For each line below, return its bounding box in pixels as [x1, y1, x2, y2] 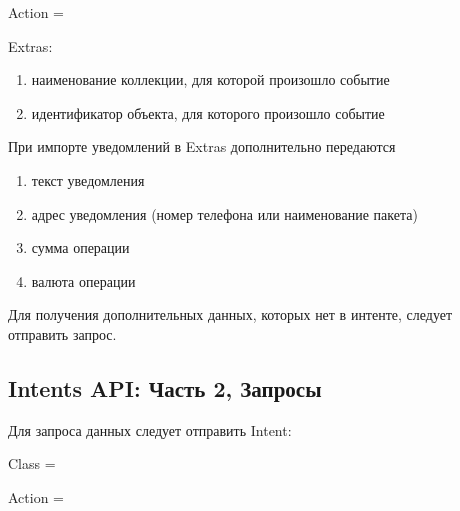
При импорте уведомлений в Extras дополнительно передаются [8, 136, 396, 157]
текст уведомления [31, 169, 145, 190]
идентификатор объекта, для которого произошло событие [31, 102, 385, 123]
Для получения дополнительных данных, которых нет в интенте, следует [8, 304, 453, 325]
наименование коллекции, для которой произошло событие [31, 69, 390, 90]
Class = [8, 453, 56, 474]
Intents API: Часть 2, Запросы [8, 372, 322, 403]
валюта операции [31, 270, 136, 291]
